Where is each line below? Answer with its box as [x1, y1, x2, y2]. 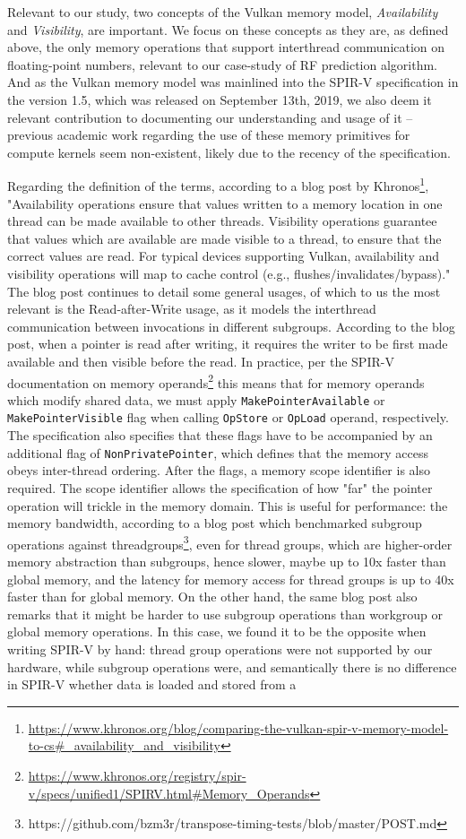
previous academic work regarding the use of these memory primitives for [7, 125, 410, 144]
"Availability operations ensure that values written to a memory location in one [7, 194, 443, 212]
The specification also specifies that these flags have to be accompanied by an [7, 426, 433, 445]
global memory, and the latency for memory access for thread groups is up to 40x [7, 569, 454, 588]
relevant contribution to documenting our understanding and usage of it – [7, 108, 413, 126]
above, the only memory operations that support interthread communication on [7, 38, 445, 56]
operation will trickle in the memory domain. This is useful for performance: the [7, 496, 448, 515]
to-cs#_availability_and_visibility [28, 736, 220, 755]
